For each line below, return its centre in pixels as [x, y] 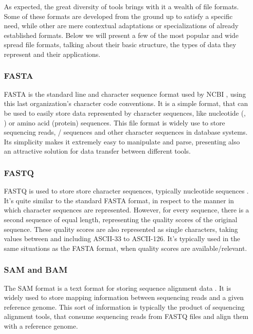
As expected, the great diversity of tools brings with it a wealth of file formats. [121, 6]
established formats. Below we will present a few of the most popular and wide [121, 35]
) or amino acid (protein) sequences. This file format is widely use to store [115, 122]
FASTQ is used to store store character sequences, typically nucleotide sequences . [126, 191]
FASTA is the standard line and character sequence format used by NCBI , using [125, 94]
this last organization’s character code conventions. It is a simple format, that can [126, 103]
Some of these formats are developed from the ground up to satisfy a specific [118, 16]
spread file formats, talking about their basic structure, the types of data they [120, 44]
